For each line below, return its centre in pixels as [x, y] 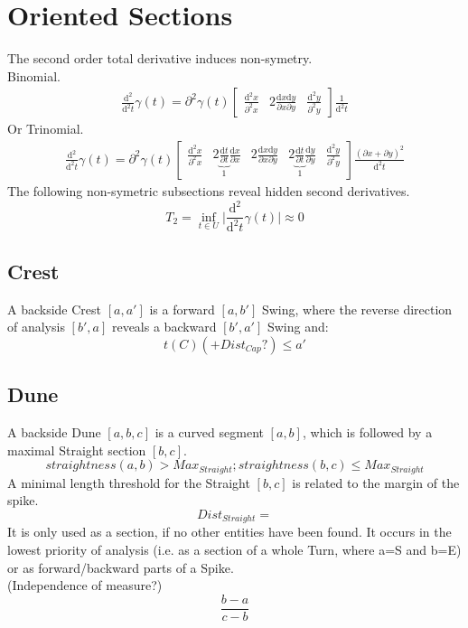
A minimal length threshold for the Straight [129, 482]
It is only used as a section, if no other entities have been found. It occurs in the [229, 532]
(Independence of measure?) [85, 585]
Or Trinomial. [46, 129]
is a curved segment [209, 432]
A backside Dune [54, 432]
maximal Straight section [77, 450]
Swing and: [298, 327]
